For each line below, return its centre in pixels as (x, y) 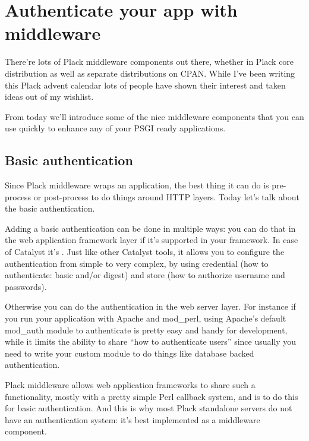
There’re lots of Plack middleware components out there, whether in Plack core (149, 62)
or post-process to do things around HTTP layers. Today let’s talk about (167, 196)
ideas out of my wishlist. (49, 97)
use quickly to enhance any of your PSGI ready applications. (115, 128)
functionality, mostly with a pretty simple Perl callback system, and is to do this (152, 396)
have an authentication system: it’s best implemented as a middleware (133, 419)
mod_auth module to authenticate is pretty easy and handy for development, (146, 330)
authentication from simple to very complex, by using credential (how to (137, 263)
